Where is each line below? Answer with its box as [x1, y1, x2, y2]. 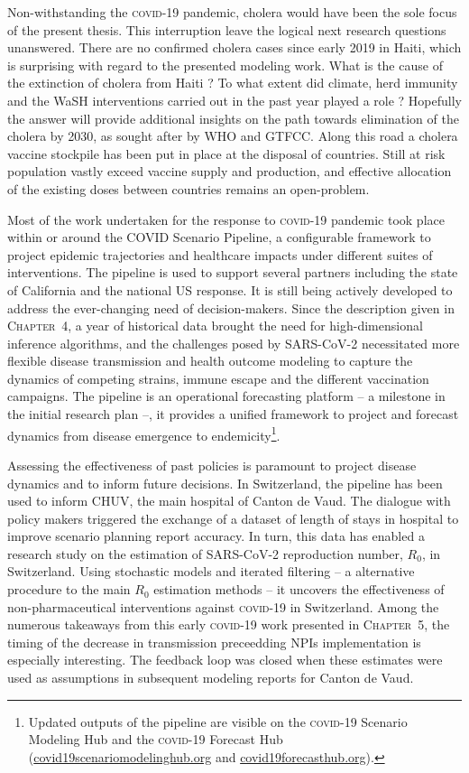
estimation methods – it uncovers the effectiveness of [153, 580, 445, 599]
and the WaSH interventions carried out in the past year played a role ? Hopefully [7, 90, 462, 109]
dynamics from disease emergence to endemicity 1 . [7, 423, 280, 444]
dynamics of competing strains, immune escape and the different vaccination [7, 368, 429, 387]
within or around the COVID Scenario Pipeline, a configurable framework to [7, 228, 431, 247]
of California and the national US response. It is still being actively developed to [7, 280, 453, 299]
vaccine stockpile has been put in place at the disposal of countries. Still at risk [7, 144, 446, 163]
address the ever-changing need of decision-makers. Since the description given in [7, 298, 455, 317]
